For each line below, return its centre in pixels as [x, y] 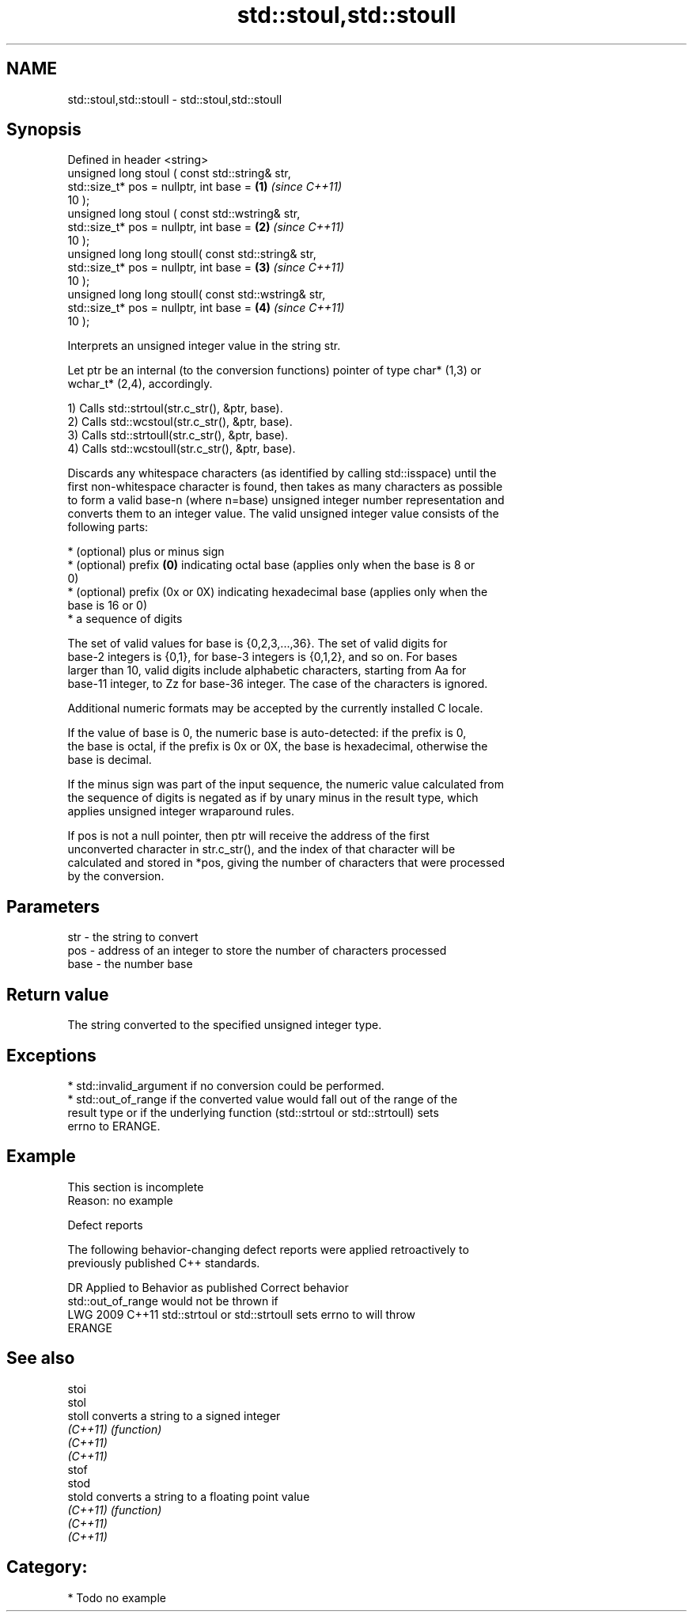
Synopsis [44, 130]
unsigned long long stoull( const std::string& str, [192, 254]
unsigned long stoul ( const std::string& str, [179, 173]
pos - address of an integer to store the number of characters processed [257, 951]
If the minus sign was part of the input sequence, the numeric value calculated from [286, 784]
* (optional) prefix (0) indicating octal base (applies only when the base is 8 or [271, 565]
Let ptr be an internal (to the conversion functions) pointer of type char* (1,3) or [275, 370]
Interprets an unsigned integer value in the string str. [204, 346]
